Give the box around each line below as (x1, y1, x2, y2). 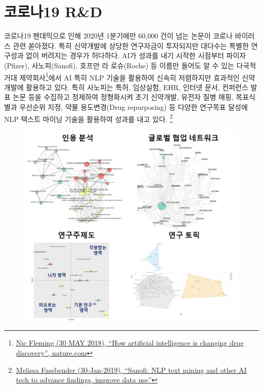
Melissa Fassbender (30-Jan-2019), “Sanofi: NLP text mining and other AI (16, 364, 247, 375)
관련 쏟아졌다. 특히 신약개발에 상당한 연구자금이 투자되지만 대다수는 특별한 (13, 40, 249, 51)
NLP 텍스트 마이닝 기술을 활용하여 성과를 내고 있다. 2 (4, 112, 173, 124)
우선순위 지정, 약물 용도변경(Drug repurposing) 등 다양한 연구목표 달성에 (19, 101, 248, 112)
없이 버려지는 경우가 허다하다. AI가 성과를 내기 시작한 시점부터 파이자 (26, 50, 246, 61)
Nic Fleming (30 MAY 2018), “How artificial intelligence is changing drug (16, 337, 244, 348)
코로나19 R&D (4, 1, 103, 22)
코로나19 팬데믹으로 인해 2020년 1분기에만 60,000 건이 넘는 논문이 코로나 (4, 30, 233, 41)
